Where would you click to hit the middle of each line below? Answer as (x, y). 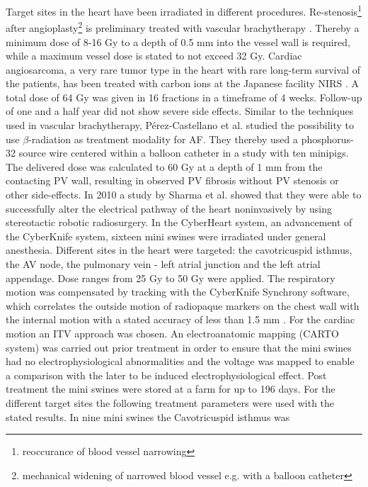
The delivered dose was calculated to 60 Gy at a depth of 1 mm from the (164, 166)
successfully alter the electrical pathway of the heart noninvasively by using (169, 208)
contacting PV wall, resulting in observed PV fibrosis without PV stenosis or (172, 180)
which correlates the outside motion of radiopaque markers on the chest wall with (183, 305)
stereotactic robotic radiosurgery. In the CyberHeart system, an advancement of (179, 222)
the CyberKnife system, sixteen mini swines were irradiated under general (166, 236)
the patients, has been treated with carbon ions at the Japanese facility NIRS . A (182, 83)
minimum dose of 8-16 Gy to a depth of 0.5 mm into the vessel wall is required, (178, 41)
